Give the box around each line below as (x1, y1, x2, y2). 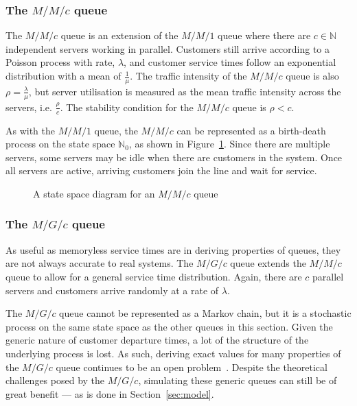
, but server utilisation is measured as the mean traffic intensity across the (28, 84, 341, 98)
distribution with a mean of (5, 69, 122, 83)
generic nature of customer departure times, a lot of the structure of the (5, 333, 309, 347)
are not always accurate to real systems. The (5, 256, 194, 270)
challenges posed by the (5, 373, 105, 387)
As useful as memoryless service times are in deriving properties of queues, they (5, 242, 341, 256)
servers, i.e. (5, 99, 52, 114)
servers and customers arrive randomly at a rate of (5, 283, 219, 297)
